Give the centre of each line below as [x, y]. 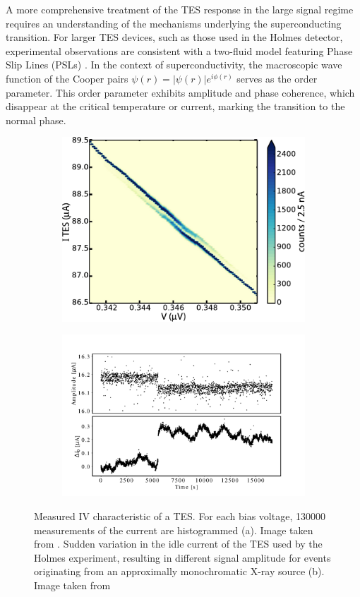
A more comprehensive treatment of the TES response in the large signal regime [180, 9]
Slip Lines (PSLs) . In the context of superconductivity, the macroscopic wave [174, 65]
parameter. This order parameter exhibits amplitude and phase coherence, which [180, 92]
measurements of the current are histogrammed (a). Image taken [174, 530]
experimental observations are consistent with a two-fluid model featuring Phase [179, 50]
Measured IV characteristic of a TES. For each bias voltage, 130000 [180, 516]
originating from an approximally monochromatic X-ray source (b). [179, 571]
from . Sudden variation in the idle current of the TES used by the [178, 544]
